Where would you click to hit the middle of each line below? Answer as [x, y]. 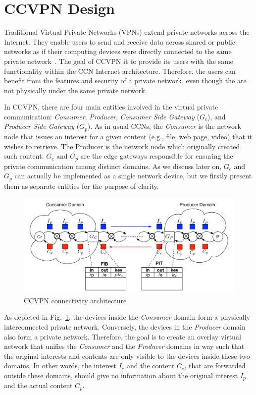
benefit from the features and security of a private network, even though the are [125, 81]
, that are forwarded [215, 366]
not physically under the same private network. [76, 90]
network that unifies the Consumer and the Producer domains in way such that [124, 346]
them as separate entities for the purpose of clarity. [81, 186]
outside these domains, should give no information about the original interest [121, 375]
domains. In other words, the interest [60, 366]
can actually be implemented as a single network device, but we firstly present [133, 176]
